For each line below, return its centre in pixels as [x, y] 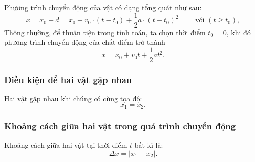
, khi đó [239, 32]
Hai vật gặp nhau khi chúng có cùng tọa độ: [73, 99]
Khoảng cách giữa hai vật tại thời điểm [66, 145]
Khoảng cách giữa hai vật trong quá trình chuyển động [120, 126]
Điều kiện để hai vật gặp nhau [68, 79]
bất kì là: [149, 145]
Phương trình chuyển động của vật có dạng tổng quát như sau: [103, 7]
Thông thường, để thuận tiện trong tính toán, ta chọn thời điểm [105, 32]
